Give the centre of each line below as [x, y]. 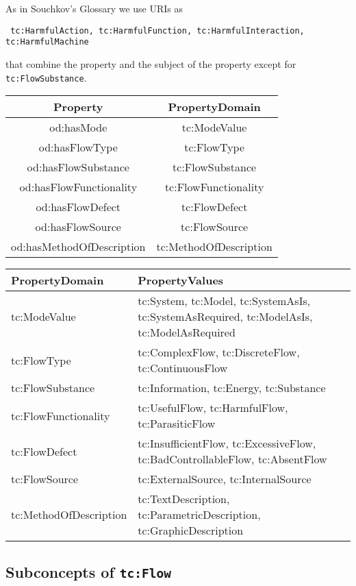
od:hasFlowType [78, 147]
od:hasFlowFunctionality [78, 187]
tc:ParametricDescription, [199, 515]
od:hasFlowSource [78, 227]
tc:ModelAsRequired [187, 332]
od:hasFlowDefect [78, 207]
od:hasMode [78, 127]
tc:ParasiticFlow [177, 424]
